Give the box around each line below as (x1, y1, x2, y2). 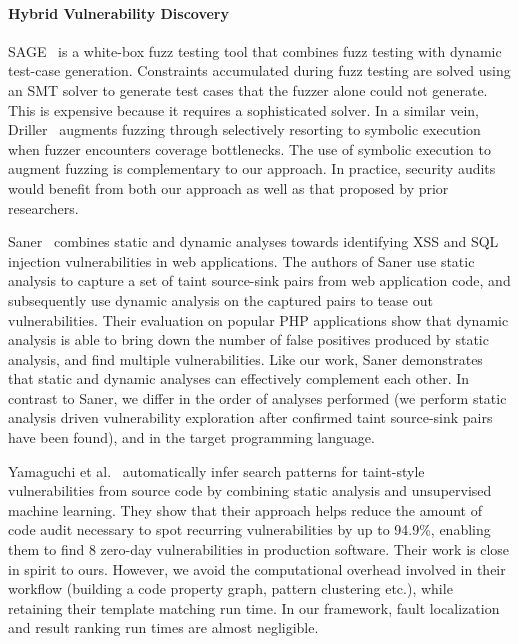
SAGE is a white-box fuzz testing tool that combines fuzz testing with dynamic (8, 40, 502, 61)
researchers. (8, 197, 79, 218)
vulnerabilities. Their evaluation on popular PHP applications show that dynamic (8, 309, 509, 330)
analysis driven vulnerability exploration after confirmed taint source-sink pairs (8, 407, 493, 428)
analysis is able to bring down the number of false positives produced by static (8, 329, 489, 350)
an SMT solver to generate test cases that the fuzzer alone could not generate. (8, 79, 488, 100)
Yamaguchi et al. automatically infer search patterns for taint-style (8, 460, 425, 481)
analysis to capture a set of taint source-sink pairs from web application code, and (8, 270, 511, 291)
